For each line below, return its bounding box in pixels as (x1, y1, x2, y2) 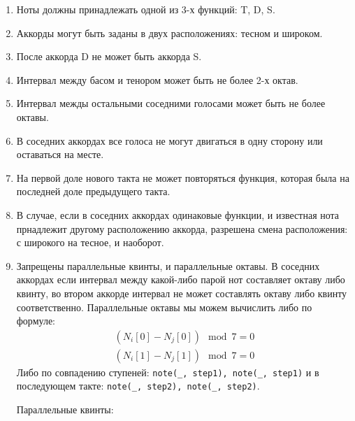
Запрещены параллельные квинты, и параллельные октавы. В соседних (16, 258, 320, 273)
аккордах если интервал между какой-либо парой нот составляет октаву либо (16, 272, 345, 287)
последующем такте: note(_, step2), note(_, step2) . (16, 378, 260, 393)
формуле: (16, 313, 55, 328)
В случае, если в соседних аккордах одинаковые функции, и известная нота (16, 207, 340, 222)
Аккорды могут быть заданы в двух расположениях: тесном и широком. (16, 25, 323, 40)
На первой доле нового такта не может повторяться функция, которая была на (16, 170, 349, 185)
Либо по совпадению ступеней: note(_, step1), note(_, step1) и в (16, 364, 319, 379)
